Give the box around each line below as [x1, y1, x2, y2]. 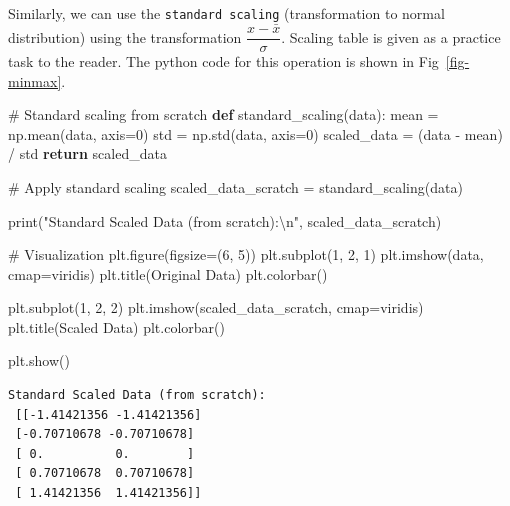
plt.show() [8, 350, 70, 371]
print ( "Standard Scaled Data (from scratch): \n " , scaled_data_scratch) [8, 210, 442, 231]
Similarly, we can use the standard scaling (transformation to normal [8, 3, 445, 23]
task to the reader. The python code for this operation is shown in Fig [8, 50, 439, 71]
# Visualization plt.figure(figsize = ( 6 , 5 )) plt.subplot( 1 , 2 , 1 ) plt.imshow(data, [8, 244, 484, 265]
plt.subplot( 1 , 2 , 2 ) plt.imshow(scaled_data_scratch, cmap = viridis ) [8, 297, 424, 318]
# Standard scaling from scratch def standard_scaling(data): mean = [8, 104, 439, 125]
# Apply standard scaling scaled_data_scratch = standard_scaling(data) [8, 176, 463, 197]
